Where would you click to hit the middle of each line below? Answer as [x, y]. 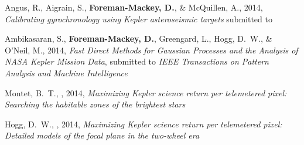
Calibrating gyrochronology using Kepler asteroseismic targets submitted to [139, 18]
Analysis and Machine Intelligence [66, 72]
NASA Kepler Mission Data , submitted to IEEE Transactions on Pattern [137, 61]
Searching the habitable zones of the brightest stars [95, 104]
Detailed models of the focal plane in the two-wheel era [102, 135]
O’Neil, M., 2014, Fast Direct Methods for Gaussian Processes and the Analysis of [151, 50]
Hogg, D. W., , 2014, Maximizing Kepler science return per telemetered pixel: [144, 124]
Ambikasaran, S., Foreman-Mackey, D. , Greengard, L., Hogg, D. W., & [139, 38]
